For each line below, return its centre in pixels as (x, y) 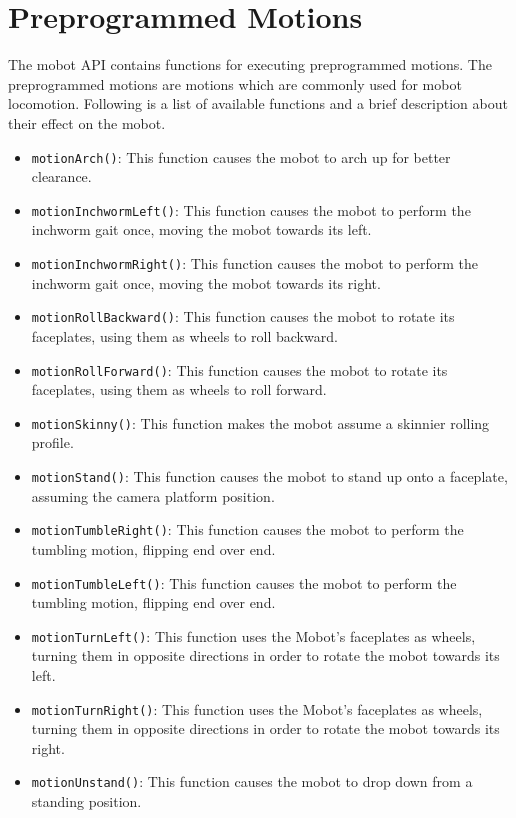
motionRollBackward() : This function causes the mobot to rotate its (243, 316)
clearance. (61, 176)
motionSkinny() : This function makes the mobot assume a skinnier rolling (260, 422)
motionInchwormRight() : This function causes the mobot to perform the (255, 263)
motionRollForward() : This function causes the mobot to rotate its (239, 369)
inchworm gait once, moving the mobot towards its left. (201, 229)
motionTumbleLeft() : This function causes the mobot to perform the (244, 582)
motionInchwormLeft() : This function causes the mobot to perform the (251, 209)
